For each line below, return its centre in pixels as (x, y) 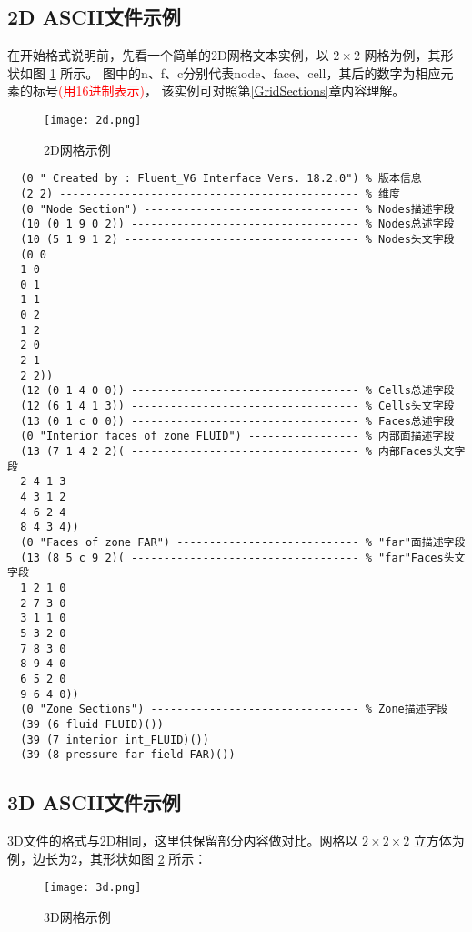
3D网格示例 (77, 916)
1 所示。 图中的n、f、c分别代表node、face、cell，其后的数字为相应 (245, 72)
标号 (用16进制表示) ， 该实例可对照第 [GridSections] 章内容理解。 (219, 91)
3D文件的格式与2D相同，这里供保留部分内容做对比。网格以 (183, 841)
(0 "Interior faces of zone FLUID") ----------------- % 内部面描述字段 (237, 436)
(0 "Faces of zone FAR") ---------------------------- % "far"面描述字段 (243, 542)
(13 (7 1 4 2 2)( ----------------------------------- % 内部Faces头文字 (243, 452)
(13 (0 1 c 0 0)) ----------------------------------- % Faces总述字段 (237, 421)
